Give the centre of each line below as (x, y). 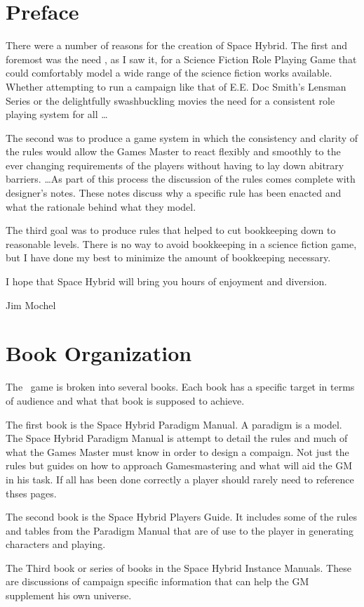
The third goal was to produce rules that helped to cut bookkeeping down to (171, 230)
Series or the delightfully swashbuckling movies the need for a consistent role (170, 100)
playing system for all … (57, 114)
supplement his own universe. (69, 595)
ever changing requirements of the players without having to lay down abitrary (175, 165)
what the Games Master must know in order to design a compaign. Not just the (177, 451)
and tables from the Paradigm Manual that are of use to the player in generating (180, 530)
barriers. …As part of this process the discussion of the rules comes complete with (181, 179)
